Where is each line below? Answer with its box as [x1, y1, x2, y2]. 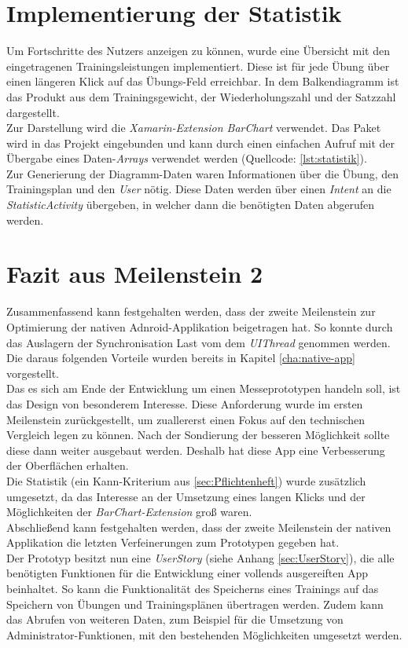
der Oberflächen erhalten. [6, 457, 129, 474]
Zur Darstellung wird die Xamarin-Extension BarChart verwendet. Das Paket [6, 119, 381, 136]
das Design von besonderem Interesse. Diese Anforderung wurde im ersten [6, 395, 363, 412]
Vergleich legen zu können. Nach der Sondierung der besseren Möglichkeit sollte [6, 427, 390, 443]
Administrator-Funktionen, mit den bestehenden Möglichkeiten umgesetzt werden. [6, 626, 402, 643]
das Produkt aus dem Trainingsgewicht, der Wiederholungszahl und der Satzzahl [6, 88, 396, 104]
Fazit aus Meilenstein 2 [6, 258, 263, 290]
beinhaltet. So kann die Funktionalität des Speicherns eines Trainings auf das [6, 580, 379, 597]
